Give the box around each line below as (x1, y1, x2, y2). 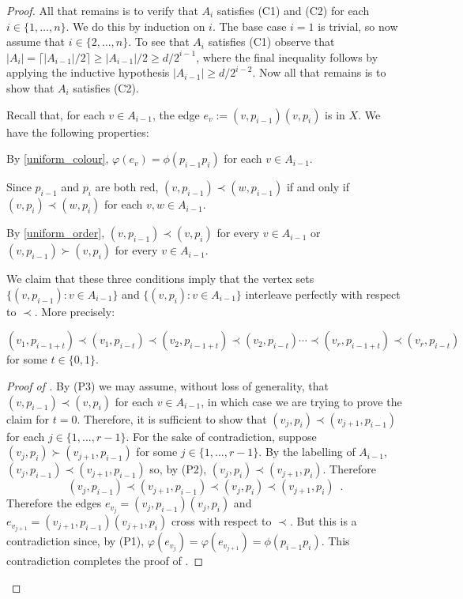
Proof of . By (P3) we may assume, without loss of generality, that (6, 377, 329, 394)
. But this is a (289, 513, 357, 529)
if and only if (286, 179, 349, 195)
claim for (6, 410, 50, 427)
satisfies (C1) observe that (208, 33, 335, 50)
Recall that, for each (6, 106, 105, 122)
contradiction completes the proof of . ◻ (6, 552, 204, 569)
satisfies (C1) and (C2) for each (216, 2, 370, 18)
